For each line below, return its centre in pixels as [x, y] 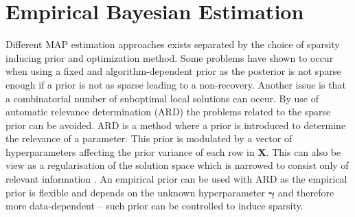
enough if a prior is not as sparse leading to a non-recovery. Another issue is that [176, 84]
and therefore [306, 192]
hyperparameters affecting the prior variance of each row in [130, 151]
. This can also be [304, 151]
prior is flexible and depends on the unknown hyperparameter [136, 192]
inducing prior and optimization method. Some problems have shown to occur [170, 57]
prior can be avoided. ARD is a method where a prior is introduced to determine [176, 125]
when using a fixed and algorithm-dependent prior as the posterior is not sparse [173, 71]
